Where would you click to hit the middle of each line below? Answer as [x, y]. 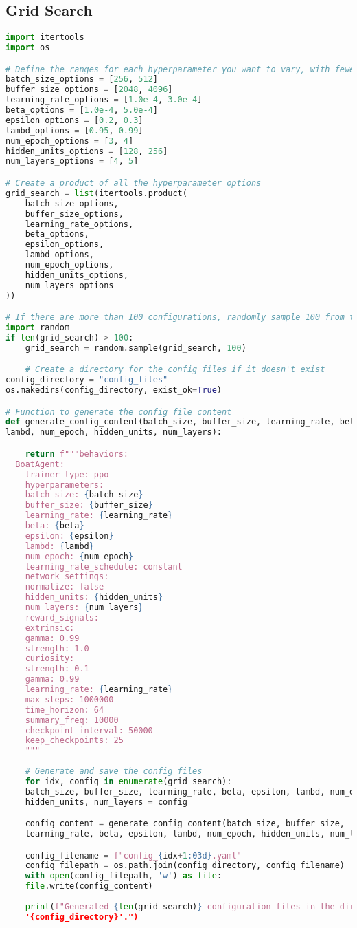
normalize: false [65, 587]
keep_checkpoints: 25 [74, 741]
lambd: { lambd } [59, 546]
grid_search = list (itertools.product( [96, 193]
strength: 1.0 [57, 648]
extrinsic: [50, 628]
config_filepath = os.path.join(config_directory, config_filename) [185, 866]
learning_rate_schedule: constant [104, 566]
